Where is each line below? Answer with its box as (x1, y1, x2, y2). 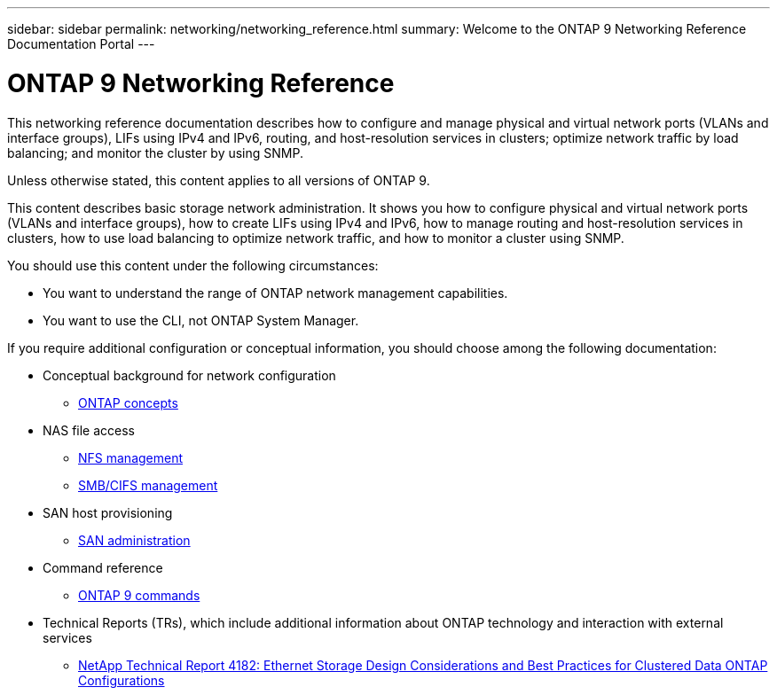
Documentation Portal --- (7, 36, 155, 51)
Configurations (78, 672, 165, 688)
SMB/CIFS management (78, 477, 218, 493)
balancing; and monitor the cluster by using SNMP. (7, 144, 303, 160)
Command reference (43, 559, 163, 575)
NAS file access (43, 422, 135, 438)
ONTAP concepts (78, 394, 178, 410)
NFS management (78, 449, 184, 465)
